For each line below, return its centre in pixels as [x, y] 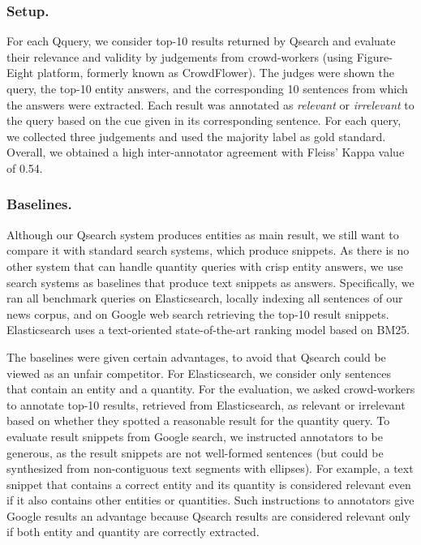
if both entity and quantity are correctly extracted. [133, 532]
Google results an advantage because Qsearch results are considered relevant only [208, 515]
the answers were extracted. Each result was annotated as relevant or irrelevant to [210, 104]
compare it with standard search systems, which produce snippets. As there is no [208, 250]
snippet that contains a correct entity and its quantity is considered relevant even [209, 484]
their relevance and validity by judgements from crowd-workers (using [180, 56]
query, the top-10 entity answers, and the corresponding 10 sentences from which [207, 88]
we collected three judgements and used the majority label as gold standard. [196, 136]
